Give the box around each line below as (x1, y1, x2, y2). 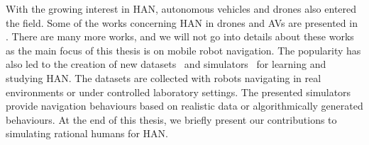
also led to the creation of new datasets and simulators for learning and (6, 57, 326, 71)
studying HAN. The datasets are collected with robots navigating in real (6, 70, 321, 85)
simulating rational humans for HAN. (6, 126, 168, 141)
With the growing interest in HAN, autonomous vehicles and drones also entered (6, 1, 357, 16)
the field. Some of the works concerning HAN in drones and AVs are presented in (6, 15, 358, 30)
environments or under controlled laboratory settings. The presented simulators (6, 84, 351, 99)
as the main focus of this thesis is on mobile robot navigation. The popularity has (6, 42, 361, 57)
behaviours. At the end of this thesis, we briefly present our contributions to (6, 112, 337, 127)
